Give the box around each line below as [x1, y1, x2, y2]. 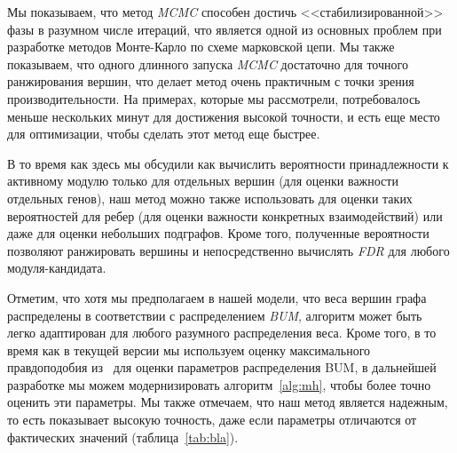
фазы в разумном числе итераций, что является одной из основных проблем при [7, 20, 442, 38]
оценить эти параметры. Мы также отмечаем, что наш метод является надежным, [7, 393, 448, 411]
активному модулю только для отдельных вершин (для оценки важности [7, 171, 398, 190]
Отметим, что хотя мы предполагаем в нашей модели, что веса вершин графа [7, 288, 427, 306]
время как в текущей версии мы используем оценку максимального [7, 340, 371, 359]
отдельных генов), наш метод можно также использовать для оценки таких [7, 188, 413, 207]
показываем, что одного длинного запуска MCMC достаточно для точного [7, 54, 408, 73]
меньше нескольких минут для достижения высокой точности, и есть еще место [7, 107, 440, 125]
